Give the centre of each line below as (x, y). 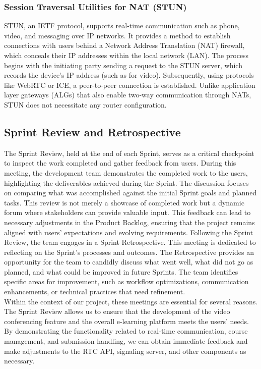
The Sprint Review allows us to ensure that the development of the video (117, 311)
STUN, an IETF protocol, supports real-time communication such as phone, (122, 25)
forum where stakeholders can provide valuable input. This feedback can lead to (127, 212)
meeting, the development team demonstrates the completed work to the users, (126, 172)
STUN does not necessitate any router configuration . (85, 104)
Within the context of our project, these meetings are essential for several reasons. (131, 301)
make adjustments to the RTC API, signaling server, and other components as (125, 351)
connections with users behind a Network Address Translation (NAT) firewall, (124, 45)
